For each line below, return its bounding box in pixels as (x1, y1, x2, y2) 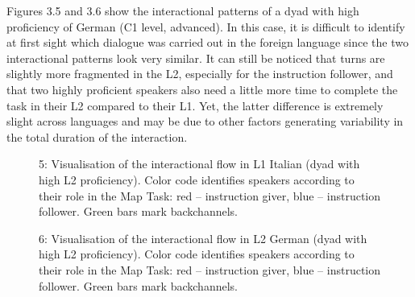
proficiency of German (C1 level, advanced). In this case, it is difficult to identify (6, 18, 405, 35)
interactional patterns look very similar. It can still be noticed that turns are (6, 49, 385, 66)
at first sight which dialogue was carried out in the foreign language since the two (6, 34, 409, 51)
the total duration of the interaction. (6, 128, 188, 145)
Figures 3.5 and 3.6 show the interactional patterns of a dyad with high (6, 2, 359, 19)
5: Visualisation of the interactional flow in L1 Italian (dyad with (39, 155, 360, 172)
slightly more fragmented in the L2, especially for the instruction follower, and (6, 65, 393, 82)
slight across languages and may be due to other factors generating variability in (6, 113, 404, 130)
